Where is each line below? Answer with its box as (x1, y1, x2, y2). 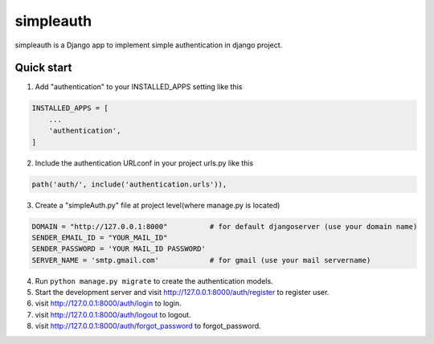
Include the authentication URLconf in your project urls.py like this (35, 158, 254, 168)
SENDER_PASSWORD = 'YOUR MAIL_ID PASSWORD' (31, 244, 207, 253)
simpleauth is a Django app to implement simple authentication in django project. (14, 40, 283, 50)
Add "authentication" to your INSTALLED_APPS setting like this (35, 82, 243, 92)
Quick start (14, 61, 72, 75)
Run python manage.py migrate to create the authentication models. (35, 276, 273, 285)
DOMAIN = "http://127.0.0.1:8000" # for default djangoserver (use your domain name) (31, 222, 418, 231)
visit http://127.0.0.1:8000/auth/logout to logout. (35, 309, 192, 319)
